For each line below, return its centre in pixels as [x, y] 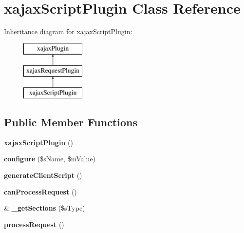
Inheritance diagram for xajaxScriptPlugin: [68, 31]
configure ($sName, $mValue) [50, 159]
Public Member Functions [71, 122]
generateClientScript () [43, 175]
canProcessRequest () [40, 191]
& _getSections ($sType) [45, 208]
